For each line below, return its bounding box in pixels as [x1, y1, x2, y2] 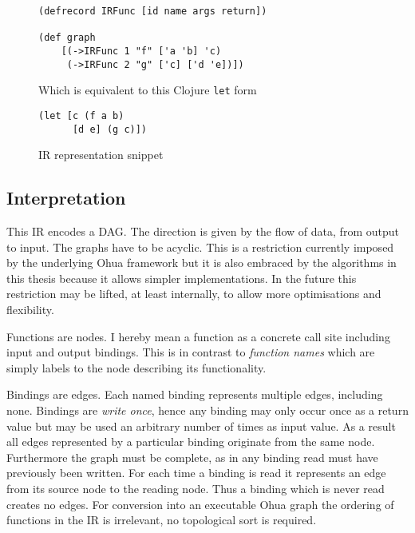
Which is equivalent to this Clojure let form [38, 82, 257, 98]
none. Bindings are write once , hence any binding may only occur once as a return [6, 401, 409, 418]
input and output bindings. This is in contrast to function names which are [6, 344, 375, 360]
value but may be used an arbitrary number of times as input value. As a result [6, 417, 396, 434]
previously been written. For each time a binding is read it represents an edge [6, 464, 386, 481]
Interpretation [6, 185, 126, 210]
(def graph [38, 32, 96, 44]
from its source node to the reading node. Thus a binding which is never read [6, 479, 385, 496]
